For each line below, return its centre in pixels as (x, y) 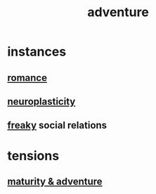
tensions (33, 156)
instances (37, 52)
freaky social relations (57, 125)
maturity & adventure (55, 181)
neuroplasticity (41, 102)
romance (27, 78)
